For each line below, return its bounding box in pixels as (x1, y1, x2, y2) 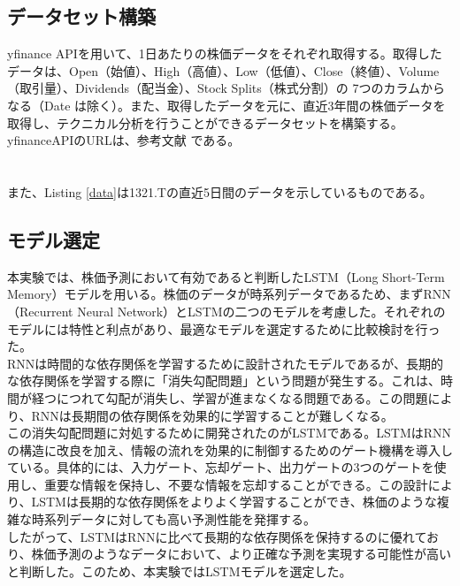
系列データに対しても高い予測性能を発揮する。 (43, 510, 316, 529)
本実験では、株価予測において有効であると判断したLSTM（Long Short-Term (7, 267, 445, 285)
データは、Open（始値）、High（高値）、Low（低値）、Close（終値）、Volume (7, 61, 440, 80)
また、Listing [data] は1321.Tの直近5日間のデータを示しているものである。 (7, 182, 433, 201)
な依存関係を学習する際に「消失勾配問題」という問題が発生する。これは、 (7, 371, 441, 390)
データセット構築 (7, 3, 156, 30)
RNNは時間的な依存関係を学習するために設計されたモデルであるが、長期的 (7, 354, 443, 372)
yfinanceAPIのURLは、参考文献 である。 (7, 131, 241, 149)
